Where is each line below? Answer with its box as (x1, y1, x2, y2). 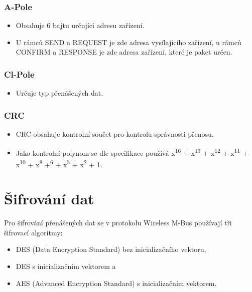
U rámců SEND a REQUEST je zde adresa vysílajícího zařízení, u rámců (16, 37, 241, 47)
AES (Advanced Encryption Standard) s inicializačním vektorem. (16, 277, 217, 288)
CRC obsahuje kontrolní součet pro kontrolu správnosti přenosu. (16, 129, 214, 139)
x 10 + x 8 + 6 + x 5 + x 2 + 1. (16, 157, 102, 169)
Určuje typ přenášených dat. (16, 88, 103, 98)
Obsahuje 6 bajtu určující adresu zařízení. (16, 20, 145, 31)
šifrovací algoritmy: (4, 227, 63, 237)
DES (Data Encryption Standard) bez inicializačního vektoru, (16, 244, 206, 254)
